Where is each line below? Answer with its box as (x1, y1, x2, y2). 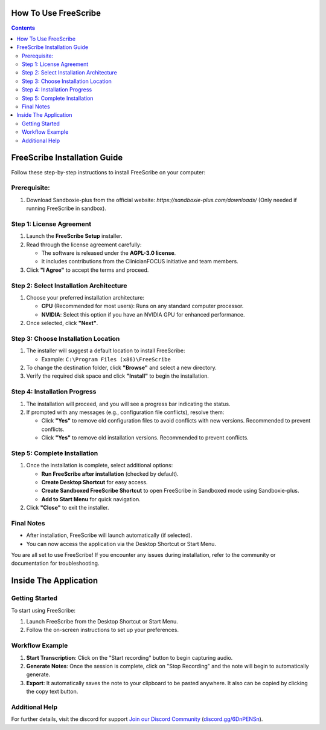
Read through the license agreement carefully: (26, 241, 142, 248)
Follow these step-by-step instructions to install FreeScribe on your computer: (11, 168, 205, 176)
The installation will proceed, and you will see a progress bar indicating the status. (26, 400, 231, 407)
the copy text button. (26, 688, 78, 695)
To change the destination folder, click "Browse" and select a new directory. (26, 364, 217, 371)
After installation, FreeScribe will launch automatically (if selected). (26, 531, 193, 539)
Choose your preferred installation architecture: (26, 294, 145, 301)
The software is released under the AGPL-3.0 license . (41, 249, 176, 257)
